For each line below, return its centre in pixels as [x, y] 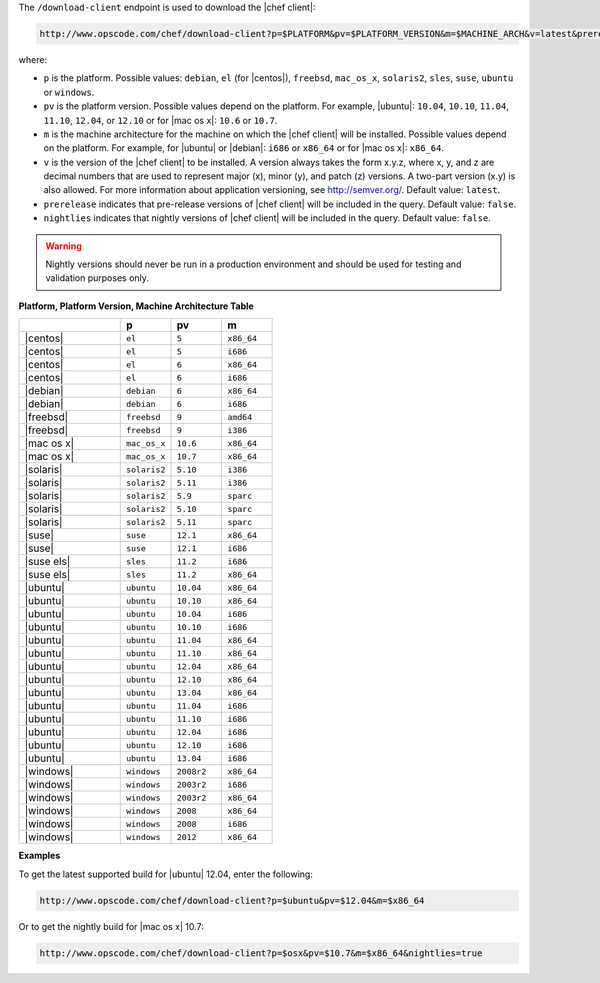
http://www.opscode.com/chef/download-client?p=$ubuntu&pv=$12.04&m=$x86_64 [232, 900]
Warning [63, 246]
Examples [39, 856]
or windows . [69, 92]
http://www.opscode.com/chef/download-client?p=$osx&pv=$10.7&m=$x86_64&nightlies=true [261, 953]
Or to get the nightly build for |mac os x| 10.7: [111, 926]
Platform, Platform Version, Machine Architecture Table [136, 306]
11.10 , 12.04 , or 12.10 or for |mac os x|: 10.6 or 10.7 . [160, 120]
